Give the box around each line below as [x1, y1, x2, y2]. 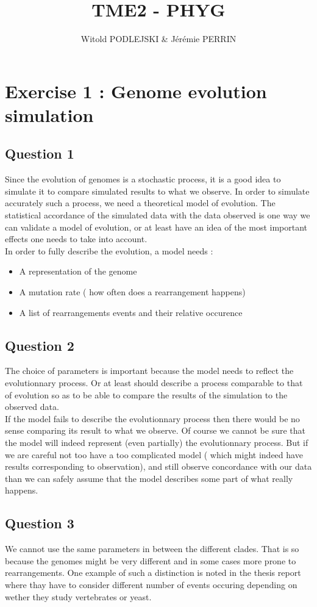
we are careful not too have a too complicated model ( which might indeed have [5, 448, 303, 461]
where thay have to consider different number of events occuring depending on [5, 578, 297, 591]
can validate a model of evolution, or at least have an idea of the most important [5, 220, 308, 233]
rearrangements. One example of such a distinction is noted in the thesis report [5, 566, 301, 579]
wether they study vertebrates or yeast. [5, 590, 152, 603]
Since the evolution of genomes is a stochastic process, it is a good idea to [5, 173, 281, 185]
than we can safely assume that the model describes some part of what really [5, 472, 293, 484]
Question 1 [5, 144, 74, 163]
